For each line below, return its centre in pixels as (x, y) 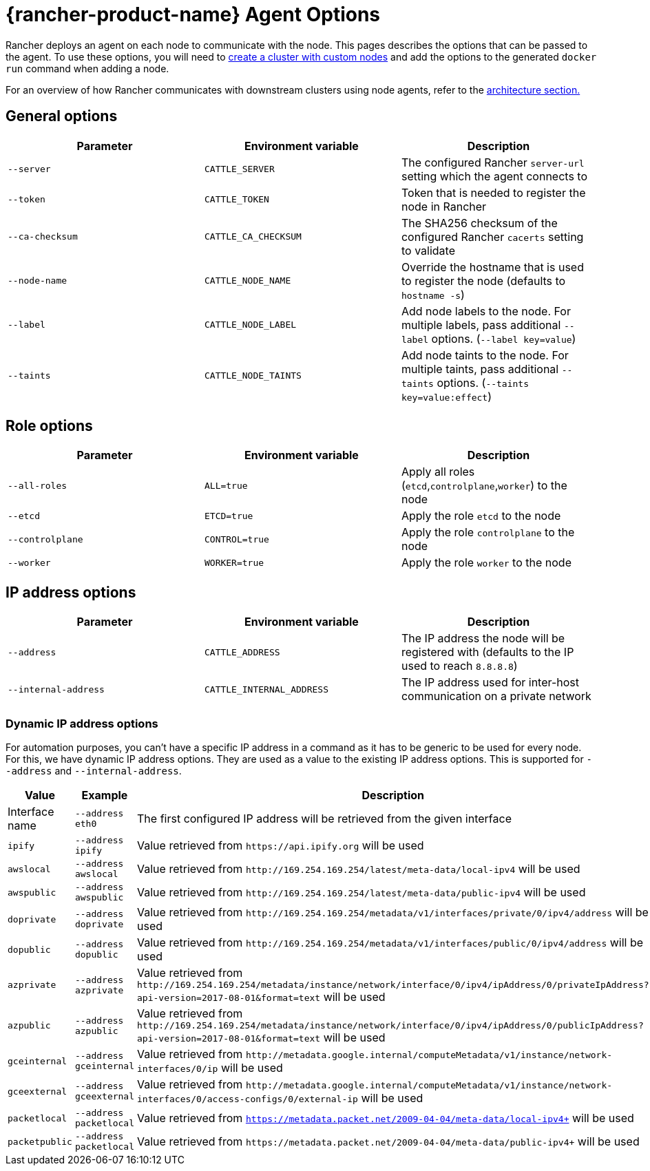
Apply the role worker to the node (486, 563)
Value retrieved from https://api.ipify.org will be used (281, 846)
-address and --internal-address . (94, 771)
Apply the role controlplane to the (488, 532)
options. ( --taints (483, 382)
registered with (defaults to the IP (488, 652)
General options (62, 116)
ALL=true (226, 485)
